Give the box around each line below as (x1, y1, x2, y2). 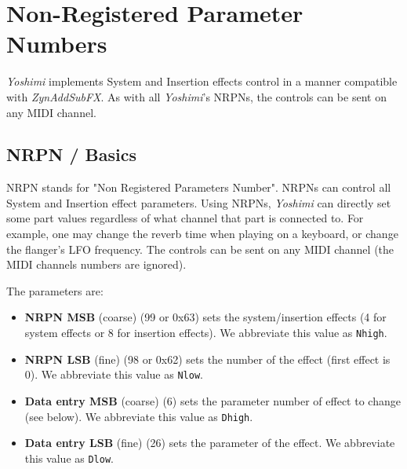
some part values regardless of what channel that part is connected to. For (6, 210, 364, 226)
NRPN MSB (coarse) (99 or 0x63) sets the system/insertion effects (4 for (24, 309, 387, 325)
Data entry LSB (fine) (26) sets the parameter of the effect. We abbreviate (24, 434, 395, 451)
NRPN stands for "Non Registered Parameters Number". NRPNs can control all (6, 179, 391, 196)
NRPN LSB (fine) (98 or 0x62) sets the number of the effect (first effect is (24, 350, 391, 367)
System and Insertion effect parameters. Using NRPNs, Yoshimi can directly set (6, 194, 391, 211)
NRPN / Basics (6, 142, 137, 167)
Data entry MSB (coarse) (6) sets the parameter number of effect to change (24, 392, 401, 409)
